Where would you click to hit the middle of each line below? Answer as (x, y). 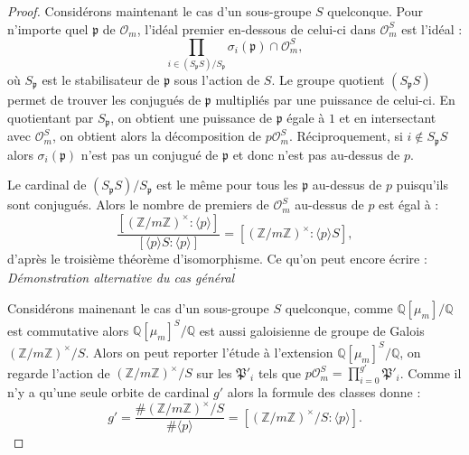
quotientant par (51, 117)
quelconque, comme (339, 307)
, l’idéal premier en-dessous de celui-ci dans (256, 28)
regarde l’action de (59, 372)
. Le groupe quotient (328, 80)
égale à (306, 117)
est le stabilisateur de (101, 80)
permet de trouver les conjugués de (104, 100)
